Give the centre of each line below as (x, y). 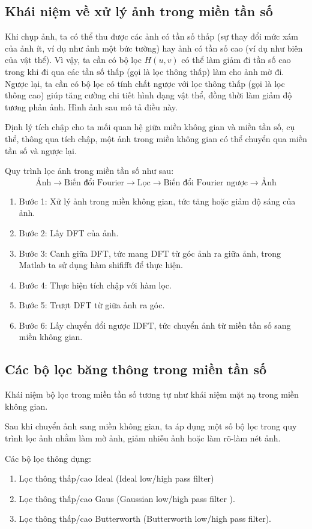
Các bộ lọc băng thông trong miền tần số (136, 369)
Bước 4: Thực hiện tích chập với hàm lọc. (95, 285)
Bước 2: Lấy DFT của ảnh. (69, 232)
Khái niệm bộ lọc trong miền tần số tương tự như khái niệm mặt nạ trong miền (152, 394)
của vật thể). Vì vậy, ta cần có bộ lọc (73, 60)
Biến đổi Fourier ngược (205, 183)
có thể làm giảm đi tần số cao (236, 60)
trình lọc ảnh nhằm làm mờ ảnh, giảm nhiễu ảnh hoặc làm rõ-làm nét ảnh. (143, 438)
